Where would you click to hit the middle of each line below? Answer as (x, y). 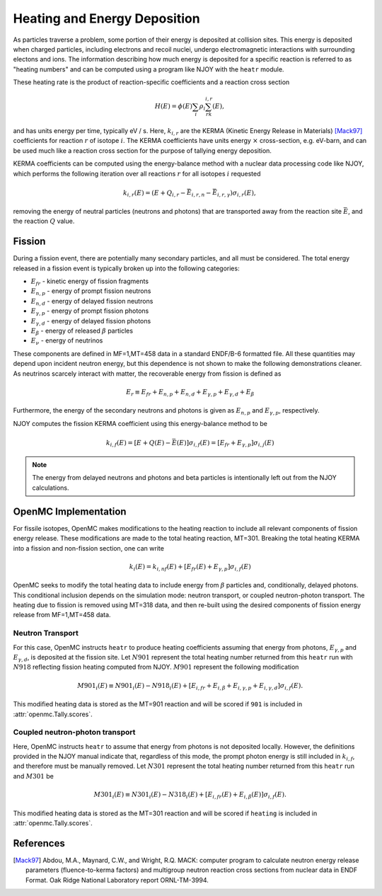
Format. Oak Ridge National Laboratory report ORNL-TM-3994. (117, 880)
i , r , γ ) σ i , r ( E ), (236, 193)
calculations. (51, 488)
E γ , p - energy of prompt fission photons (90, 312)
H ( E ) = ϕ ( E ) (173, 107)
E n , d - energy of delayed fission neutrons (92, 302)
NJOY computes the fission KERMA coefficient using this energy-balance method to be (140, 423)
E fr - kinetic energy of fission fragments (89, 282)
